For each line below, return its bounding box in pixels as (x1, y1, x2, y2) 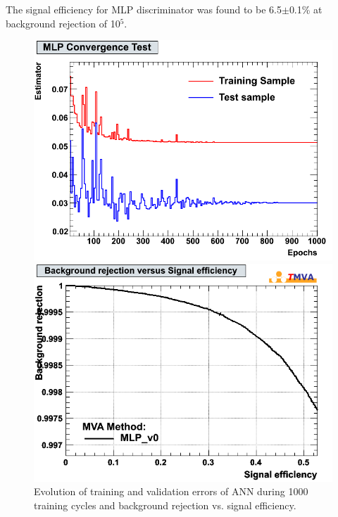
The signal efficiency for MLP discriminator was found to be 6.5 (6, 2, 282, 16)
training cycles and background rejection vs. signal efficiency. (34, 497, 296, 512)
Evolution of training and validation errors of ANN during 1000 (34, 484, 308, 499)
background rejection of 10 (6, 15, 120, 30)
